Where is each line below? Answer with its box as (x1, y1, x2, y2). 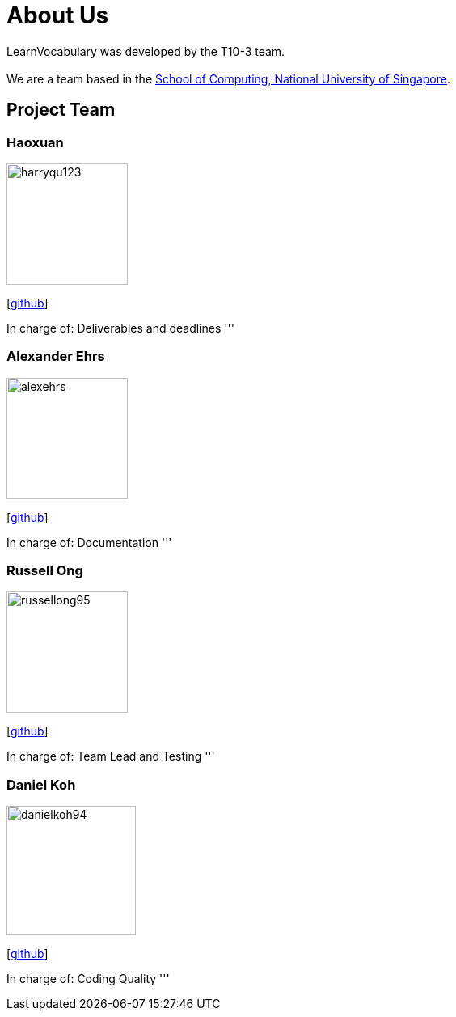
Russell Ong (6, 562, 83, 579)
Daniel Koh (6, 776, 76, 793)
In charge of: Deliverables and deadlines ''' (6, 320, 234, 335)
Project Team (6, 100, 116, 121)
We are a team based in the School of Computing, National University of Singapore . (6, 71, 451, 86)
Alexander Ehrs (6, 348, 105, 365)
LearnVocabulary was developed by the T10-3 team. (6, 44, 285, 58)
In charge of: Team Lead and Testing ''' (6, 749, 215, 764)
